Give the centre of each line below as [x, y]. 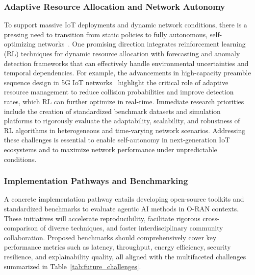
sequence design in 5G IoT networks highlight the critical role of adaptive [116, 82]
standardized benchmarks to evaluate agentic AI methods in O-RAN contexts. [121, 208]
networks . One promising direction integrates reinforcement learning [142, 44]
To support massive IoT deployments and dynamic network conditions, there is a [126, 25]
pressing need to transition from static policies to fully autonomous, [106, 34]
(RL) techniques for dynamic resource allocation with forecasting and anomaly [122, 53]
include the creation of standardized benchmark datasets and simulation [112, 111]
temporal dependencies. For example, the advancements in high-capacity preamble [127, 73]
